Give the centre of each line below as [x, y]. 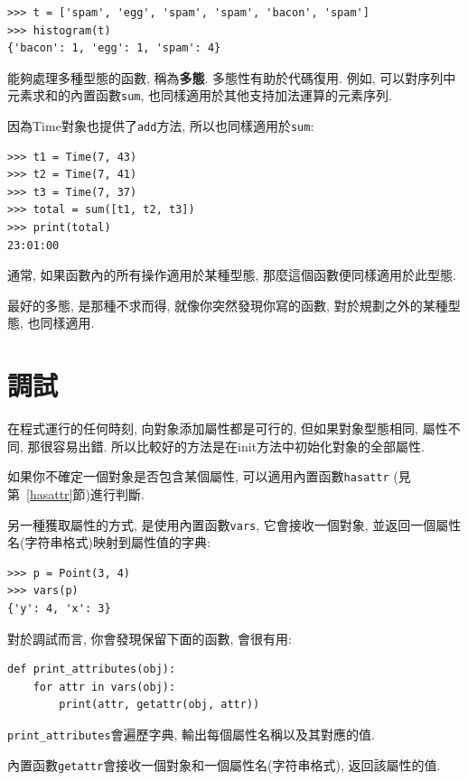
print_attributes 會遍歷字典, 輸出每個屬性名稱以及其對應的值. [191, 734]
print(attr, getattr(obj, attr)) [159, 705]
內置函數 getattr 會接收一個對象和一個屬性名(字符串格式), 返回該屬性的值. [224, 764]
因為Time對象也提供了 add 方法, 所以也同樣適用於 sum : [161, 126]
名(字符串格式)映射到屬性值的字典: [109, 542]
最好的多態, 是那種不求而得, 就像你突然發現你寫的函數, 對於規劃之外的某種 [228, 305]
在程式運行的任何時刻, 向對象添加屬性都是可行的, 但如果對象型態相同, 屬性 [228, 428]
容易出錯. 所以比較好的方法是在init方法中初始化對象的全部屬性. [239, 446]
